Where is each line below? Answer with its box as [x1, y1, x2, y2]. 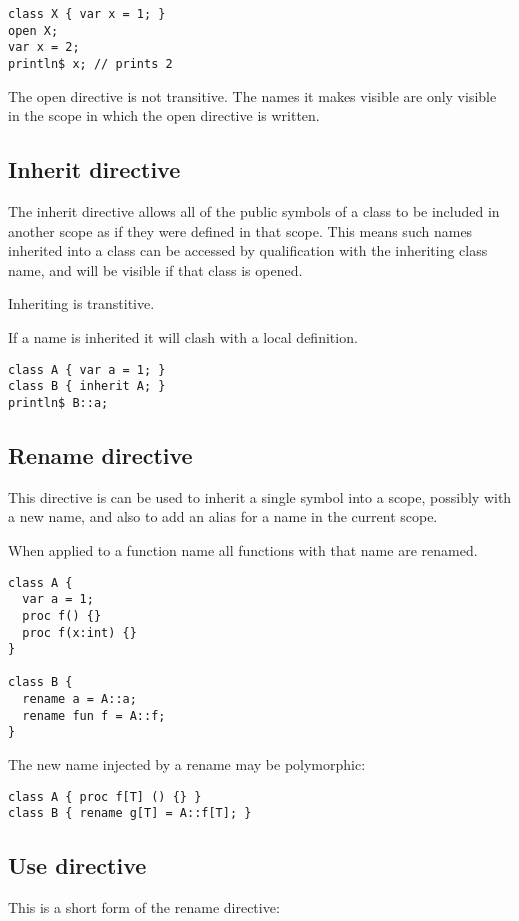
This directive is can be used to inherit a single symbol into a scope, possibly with [8, 486, 512, 507]
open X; [8, 23, 59, 38]
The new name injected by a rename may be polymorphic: [8, 754, 366, 775]
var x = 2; [8, 40, 80, 55]
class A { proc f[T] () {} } [8, 789, 202, 804]
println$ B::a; [8, 395, 109, 410]
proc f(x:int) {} [22, 625, 137, 640]
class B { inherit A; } [8, 379, 166, 394]
